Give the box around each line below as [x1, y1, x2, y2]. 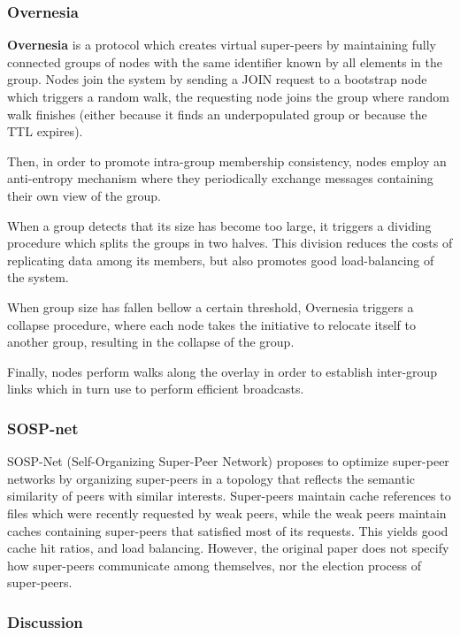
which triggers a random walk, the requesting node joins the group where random [7, 88, 449, 105]
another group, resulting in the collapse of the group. [7, 333, 295, 351]
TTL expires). [7, 122, 83, 141]
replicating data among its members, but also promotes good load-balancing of [7, 250, 434, 269]
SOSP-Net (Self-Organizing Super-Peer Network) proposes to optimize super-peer [7, 452, 449, 471]
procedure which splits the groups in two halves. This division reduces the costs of [7, 233, 453, 252]
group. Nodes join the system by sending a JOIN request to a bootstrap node [7, 70, 427, 88]
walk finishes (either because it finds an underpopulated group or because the [7, 104, 427, 123]
